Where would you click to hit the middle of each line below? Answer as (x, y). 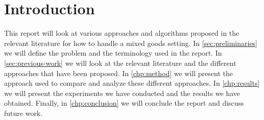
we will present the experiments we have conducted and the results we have (122, 93)
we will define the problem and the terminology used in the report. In (113, 53)
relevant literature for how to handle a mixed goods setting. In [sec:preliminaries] (131, 43)
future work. (23, 113)
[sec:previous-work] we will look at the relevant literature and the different (120, 63)
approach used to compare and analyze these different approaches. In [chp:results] (132, 83)
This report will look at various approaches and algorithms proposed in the (122, 33)
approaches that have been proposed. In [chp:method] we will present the (118, 73)
